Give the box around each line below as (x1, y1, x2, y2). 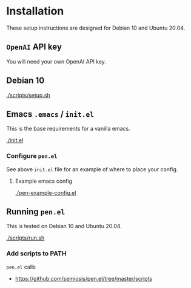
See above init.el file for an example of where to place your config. (6, 165, 178, 173)
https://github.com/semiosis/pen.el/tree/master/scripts (15, 275, 153, 282)
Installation (6, 4, 64, 18)
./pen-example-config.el (15, 189, 76, 196)
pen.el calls (6, 263, 36, 270)
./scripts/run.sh (6, 234, 45, 241)
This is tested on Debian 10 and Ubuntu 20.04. (6, 223, 122, 230)
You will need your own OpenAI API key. (6, 57, 106, 65)
